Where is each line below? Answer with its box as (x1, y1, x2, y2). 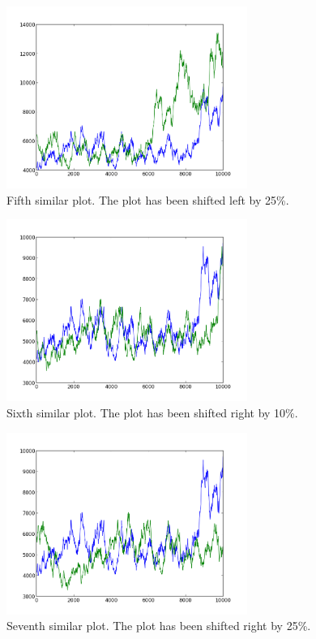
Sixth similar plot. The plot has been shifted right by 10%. (6, 404, 298, 421)
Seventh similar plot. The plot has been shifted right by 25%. (6, 617, 311, 634)
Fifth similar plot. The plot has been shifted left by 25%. (6, 191, 289, 208)
